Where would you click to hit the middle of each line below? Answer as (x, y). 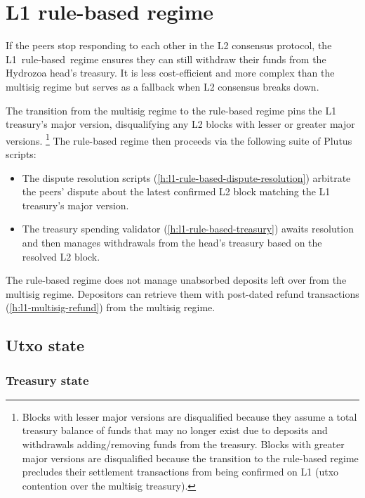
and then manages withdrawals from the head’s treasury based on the (172, 242)
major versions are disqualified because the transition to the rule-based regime (190, 458)
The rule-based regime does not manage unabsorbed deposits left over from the (176, 280)
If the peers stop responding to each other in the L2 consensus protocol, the (169, 45)
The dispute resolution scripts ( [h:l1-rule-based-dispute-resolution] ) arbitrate (186, 177)
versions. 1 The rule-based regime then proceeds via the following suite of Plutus (179, 139)
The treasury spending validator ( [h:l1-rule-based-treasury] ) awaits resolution (188, 229)
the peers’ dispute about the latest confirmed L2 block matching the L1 (176, 191)
